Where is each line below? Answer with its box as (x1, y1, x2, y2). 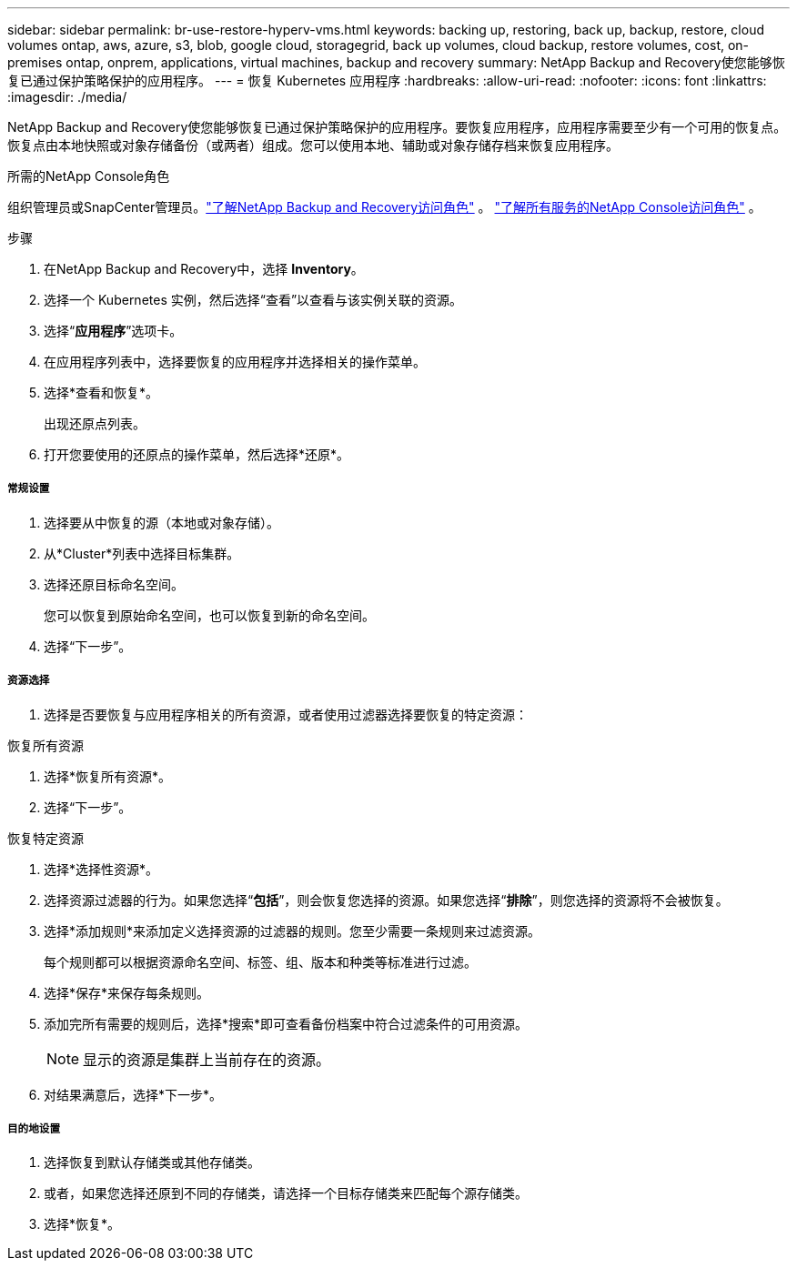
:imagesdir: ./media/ (7, 89, 127, 105)
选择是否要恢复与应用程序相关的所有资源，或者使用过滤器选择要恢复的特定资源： (44, 706, 528, 722)
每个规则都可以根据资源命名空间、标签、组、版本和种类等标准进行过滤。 (44, 953, 477, 970)
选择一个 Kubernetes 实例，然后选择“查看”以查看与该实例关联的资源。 (44, 292, 463, 307)
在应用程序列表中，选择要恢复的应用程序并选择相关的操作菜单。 (44, 354, 426, 369)
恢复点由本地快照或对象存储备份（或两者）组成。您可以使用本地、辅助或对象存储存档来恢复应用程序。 (7, 137, 619, 153)
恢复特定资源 (7, 830, 84, 846)
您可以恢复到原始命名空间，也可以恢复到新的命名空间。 (44, 607, 375, 623)
